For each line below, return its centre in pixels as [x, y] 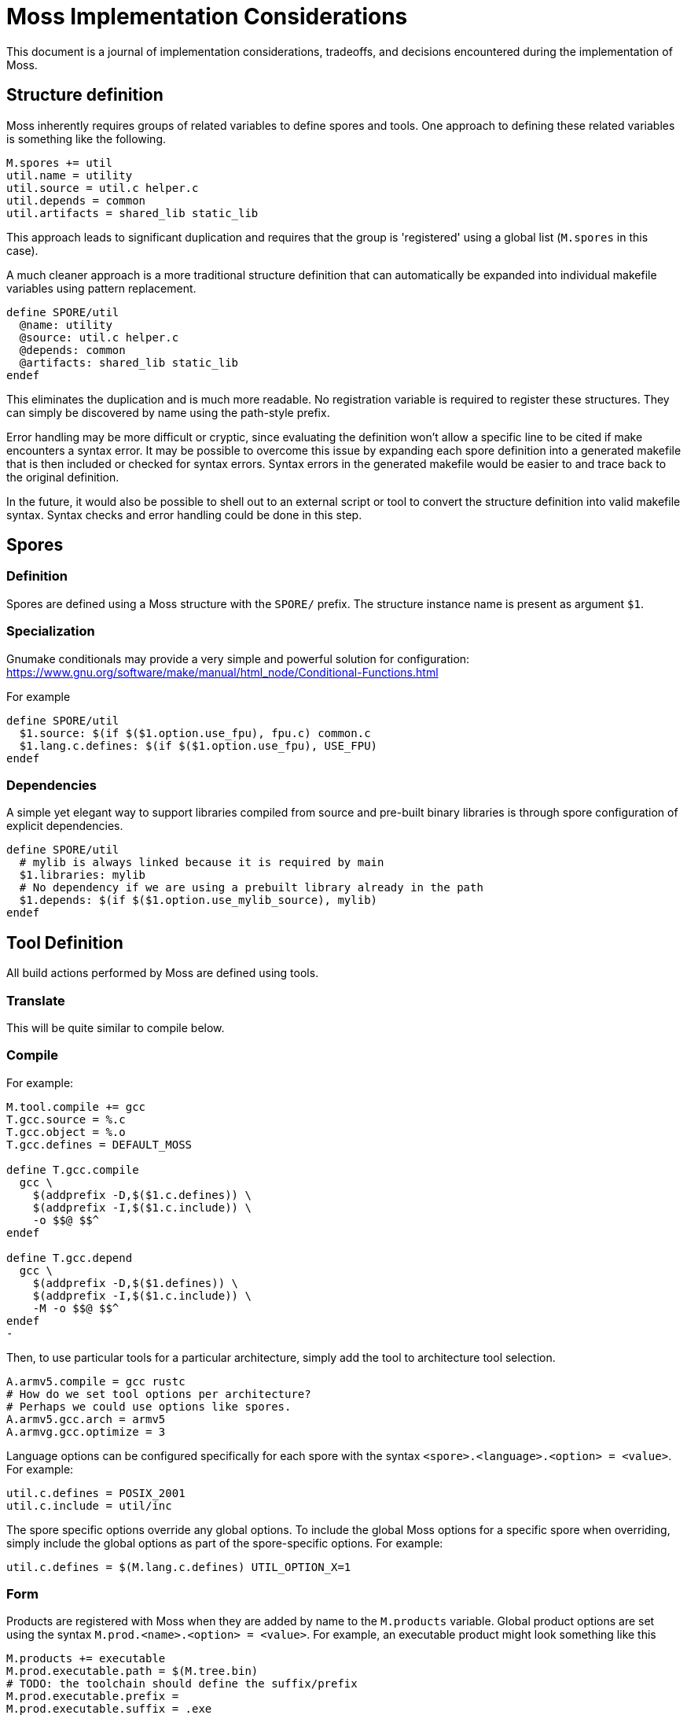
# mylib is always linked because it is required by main [202, 863]
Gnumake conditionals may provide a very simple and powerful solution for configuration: [238, 658]
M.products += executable [86, 1659]
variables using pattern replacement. [101, 288]
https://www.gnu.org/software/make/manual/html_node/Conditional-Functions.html [222, 672]
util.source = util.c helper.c [103, 188]
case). [22, 250]
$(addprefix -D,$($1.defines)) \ [136, 1283]
